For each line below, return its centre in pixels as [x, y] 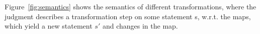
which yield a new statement [49, 26]
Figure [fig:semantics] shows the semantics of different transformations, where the [131, 6]
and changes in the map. [140, 26]
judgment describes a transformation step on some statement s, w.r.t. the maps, [128, 16]
